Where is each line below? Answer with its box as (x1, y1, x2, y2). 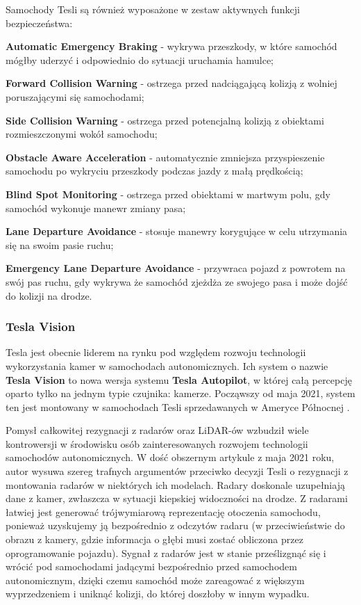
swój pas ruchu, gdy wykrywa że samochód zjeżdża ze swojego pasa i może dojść (6, 274, 348, 289)
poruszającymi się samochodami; (6, 89, 144, 104)
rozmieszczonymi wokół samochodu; (6, 127, 158, 141)
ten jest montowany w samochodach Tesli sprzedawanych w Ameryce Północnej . (6, 399, 350, 414)
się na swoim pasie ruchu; (6, 237, 114, 252)
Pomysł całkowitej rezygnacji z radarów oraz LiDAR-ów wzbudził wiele (6, 423, 309, 437)
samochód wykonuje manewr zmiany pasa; (6, 200, 186, 215)
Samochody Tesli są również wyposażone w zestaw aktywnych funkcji (6, 2, 300, 16)
